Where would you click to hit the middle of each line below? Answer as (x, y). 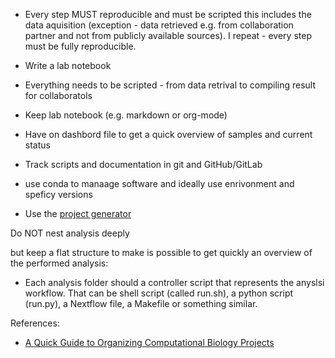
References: (35, 323)
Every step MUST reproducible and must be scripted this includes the (168, 14)
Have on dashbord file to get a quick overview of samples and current (168, 134)
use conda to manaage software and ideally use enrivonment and (159, 183)
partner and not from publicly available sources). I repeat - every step (168, 35)
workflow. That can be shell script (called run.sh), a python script (159, 293)
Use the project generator (78, 213)
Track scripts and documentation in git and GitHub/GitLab (143, 164)
